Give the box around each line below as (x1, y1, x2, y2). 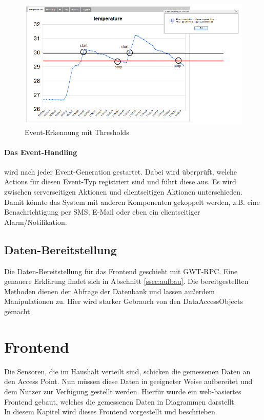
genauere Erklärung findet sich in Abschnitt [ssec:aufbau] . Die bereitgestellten (4, 276, 249, 287)
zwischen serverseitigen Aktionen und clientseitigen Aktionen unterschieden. (4, 186, 242, 197)
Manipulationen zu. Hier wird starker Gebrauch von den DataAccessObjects (4, 296, 243, 307)
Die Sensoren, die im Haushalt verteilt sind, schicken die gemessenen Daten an (4, 366, 251, 376)
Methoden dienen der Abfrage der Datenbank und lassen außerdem (4, 285, 215, 296)
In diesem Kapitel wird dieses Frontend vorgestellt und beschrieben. (4, 406, 217, 417)
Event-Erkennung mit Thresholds (25, 126, 129, 137)
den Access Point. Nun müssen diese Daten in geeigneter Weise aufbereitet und (4, 376, 253, 387)
